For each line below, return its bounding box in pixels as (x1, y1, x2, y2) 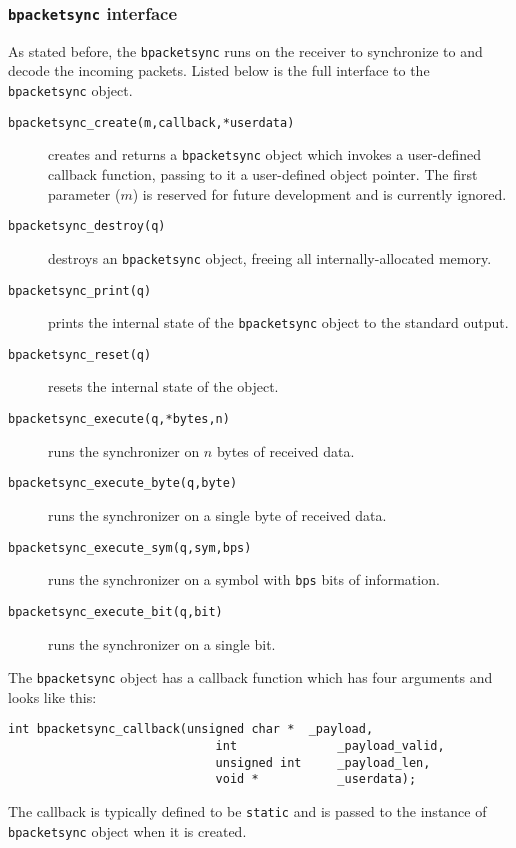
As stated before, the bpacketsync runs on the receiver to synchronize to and (8, 40, 483, 61)
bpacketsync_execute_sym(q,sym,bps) (8, 540, 252, 555)
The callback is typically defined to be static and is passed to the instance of (8, 801, 487, 821)
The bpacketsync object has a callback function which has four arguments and (8, 667, 493, 688)
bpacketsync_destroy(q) (8, 219, 166, 234)
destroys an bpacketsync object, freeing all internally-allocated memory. (48, 247, 492, 268)
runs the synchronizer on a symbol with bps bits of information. (48, 569, 440, 590)
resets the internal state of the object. (48, 376, 279, 397)
